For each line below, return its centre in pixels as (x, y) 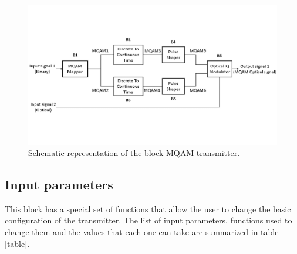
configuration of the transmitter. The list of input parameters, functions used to (148, 220)
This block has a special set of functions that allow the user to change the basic (148, 209)
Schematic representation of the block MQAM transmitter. (134, 153)
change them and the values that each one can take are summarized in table (142, 232)
